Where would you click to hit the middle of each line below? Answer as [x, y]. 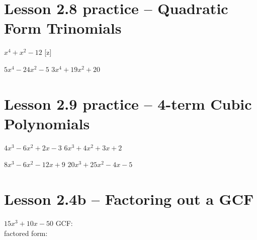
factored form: [26, 233]
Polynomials [47, 123]
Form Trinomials [63, 28]
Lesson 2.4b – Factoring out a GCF [129, 199]
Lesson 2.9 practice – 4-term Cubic [128, 103]
